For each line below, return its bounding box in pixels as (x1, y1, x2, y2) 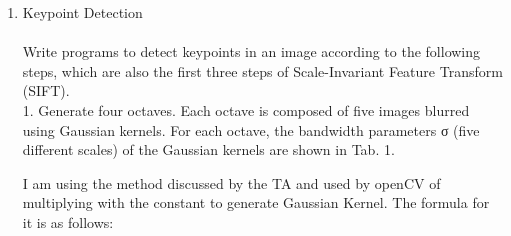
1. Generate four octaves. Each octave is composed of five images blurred (22, 99, 470, 120)
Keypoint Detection (22, 2, 143, 22)
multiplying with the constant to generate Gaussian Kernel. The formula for (22, 192, 490, 213)
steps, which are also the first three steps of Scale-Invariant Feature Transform (22, 60, 503, 81)
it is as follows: (22, 211, 114, 232)
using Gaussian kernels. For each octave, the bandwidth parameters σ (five (22, 119, 480, 140)
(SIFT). (22, 80, 70, 101)
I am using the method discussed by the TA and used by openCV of (22, 172, 441, 193)
